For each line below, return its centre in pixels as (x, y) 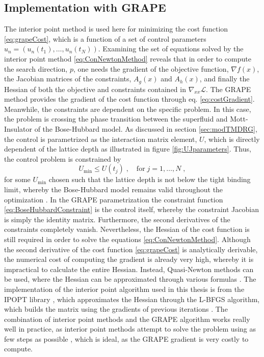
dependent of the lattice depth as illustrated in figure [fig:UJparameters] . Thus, (128, 149)
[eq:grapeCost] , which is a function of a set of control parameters (105, 38)
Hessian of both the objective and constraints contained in (95, 89)
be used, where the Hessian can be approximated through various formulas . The (130, 279)
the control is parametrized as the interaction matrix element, (101, 139)
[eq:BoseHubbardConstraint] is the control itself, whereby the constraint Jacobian (131, 209)
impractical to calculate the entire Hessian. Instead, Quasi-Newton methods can (129, 269)
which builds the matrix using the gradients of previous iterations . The (116, 309)
